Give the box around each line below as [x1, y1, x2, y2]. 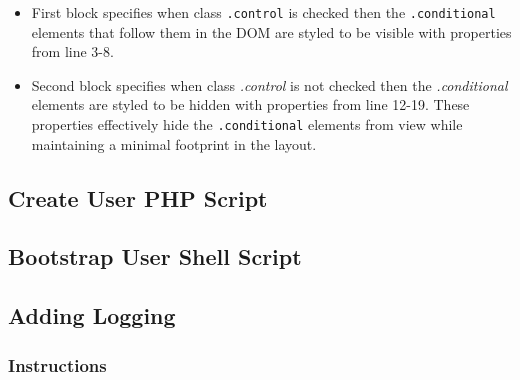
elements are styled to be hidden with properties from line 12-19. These [31, 94, 470, 115]
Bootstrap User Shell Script [8, 241, 302, 272]
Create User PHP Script [8, 182, 268, 213]
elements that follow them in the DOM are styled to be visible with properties [31, 21, 512, 42]
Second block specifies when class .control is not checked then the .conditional [31, 74, 508, 95]
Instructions [8, 352, 107, 377]
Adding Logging [8, 300, 176, 331]
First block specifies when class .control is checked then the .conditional [31, 2, 496, 22]
